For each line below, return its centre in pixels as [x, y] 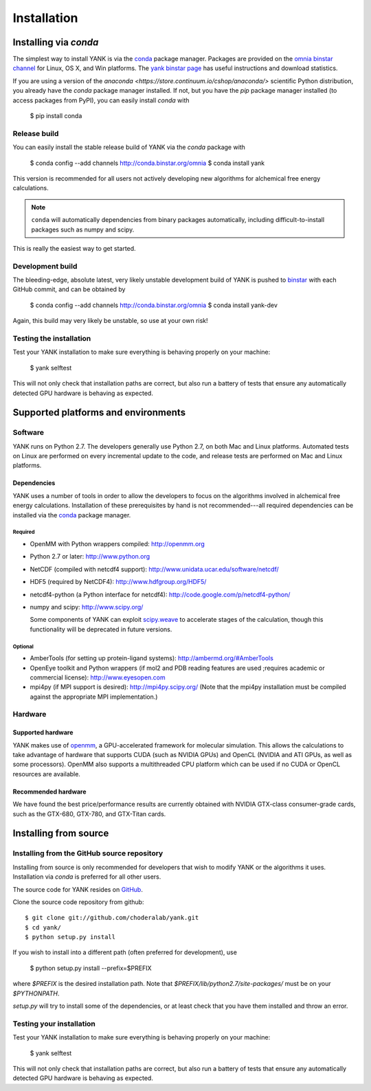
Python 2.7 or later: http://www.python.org [90, 556]
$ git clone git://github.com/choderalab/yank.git [112, 918]
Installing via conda [56, 42]
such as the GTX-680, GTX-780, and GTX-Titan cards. [89, 813]
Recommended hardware [49, 791]
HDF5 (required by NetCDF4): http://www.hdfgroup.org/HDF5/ [118, 582]
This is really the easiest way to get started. [75, 248]
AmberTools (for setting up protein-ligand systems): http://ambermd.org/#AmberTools [152, 658]
